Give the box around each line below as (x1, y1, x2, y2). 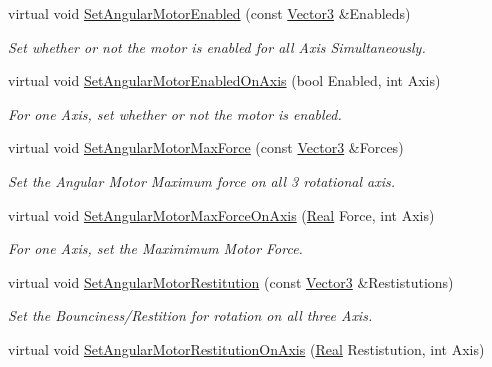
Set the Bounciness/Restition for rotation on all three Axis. (8, 305, 373, 326)
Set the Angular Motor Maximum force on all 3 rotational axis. (8, 170, 396, 191)
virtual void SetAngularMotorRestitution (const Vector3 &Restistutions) (8, 271, 454, 292)
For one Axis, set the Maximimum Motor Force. (8, 238, 303, 259)
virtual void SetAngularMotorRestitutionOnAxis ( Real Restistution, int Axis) (8, 338, 485, 359)
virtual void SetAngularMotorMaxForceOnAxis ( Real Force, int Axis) (8, 204, 435, 225)
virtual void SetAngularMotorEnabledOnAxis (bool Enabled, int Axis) (8, 70, 441, 91)
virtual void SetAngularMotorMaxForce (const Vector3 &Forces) (8, 137, 404, 158)
